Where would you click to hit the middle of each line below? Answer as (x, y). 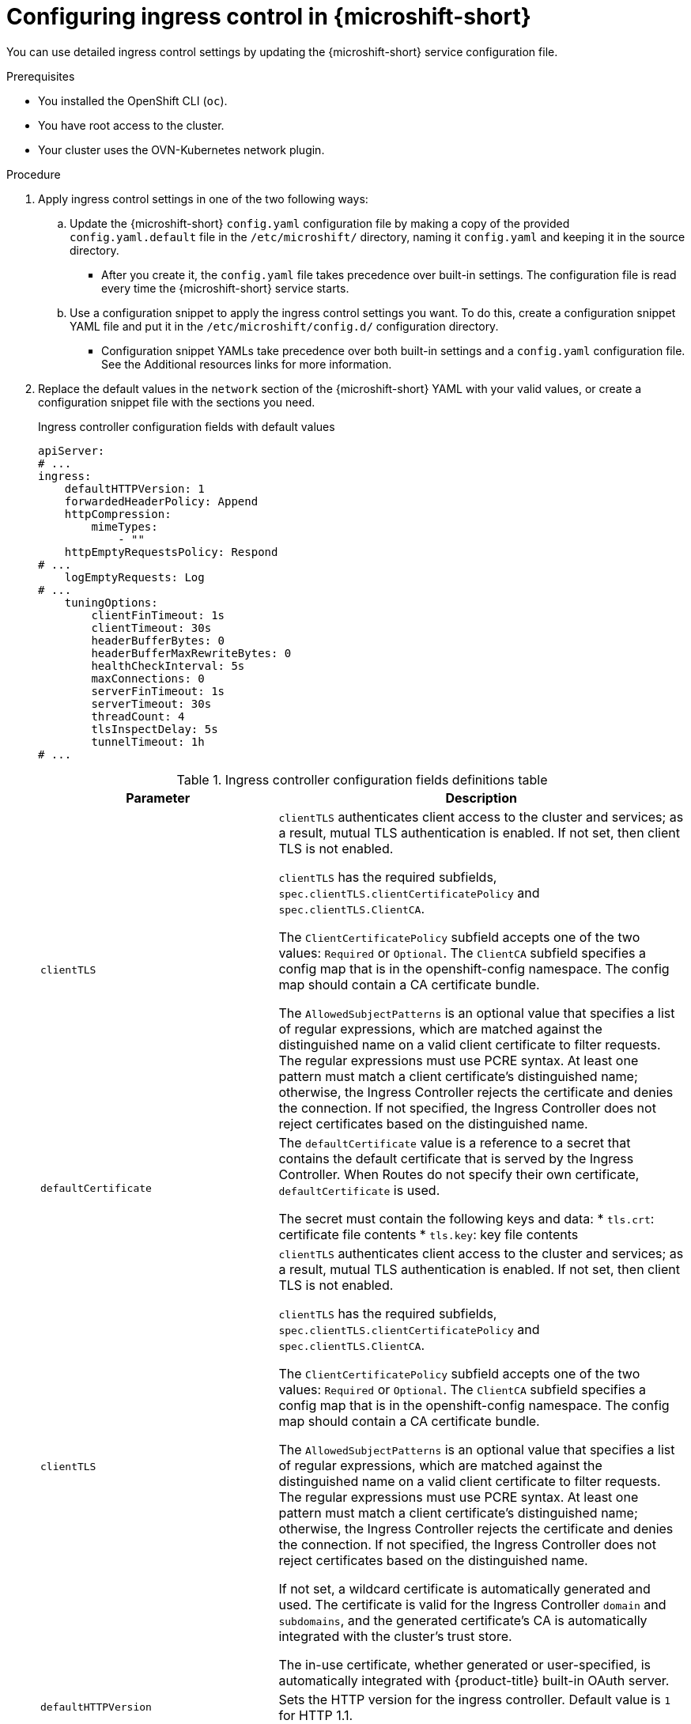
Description (481, 798)
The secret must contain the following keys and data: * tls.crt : (466, 1218)
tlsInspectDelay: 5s (155, 729)
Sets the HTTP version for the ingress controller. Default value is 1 (474, 1699)
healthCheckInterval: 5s (168, 665)
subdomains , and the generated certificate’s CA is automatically (463, 1620)
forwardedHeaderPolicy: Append (161, 501)
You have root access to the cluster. (131, 125)
